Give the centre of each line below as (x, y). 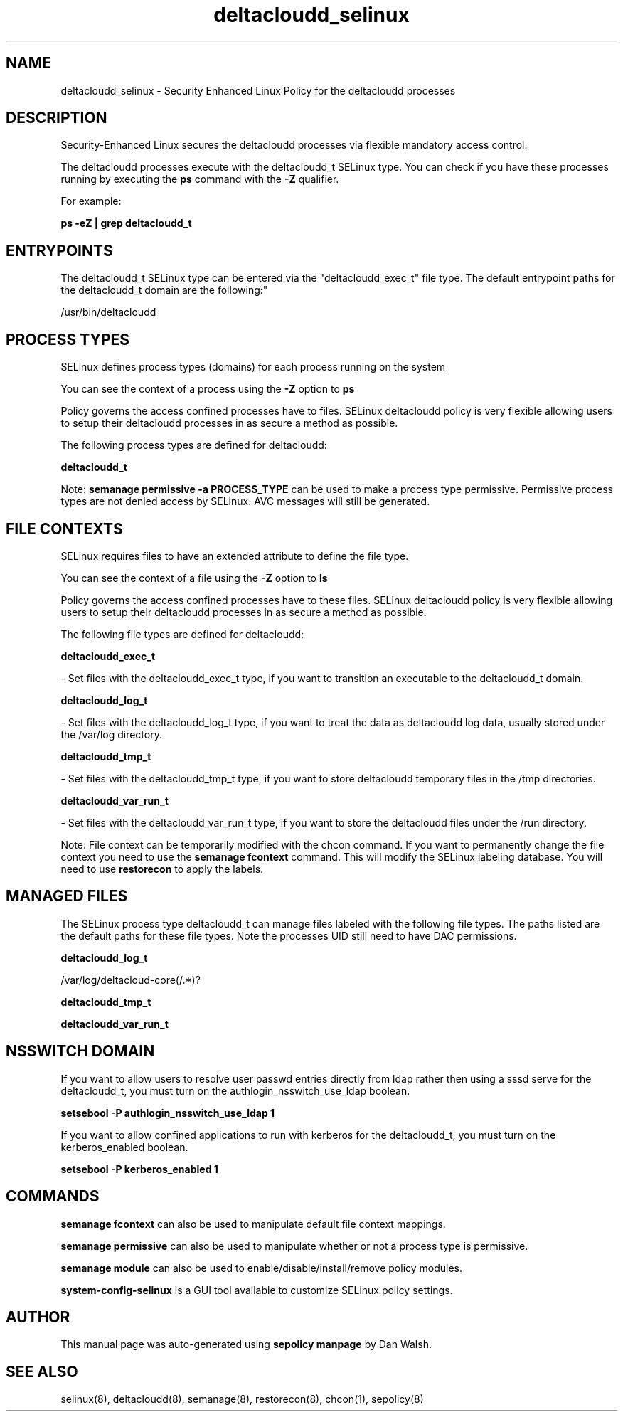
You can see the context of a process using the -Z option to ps (208, 389)
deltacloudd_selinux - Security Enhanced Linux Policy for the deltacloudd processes (258, 90)
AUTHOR (38, 1317)
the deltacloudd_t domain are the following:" (164, 290)
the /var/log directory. (111, 734)
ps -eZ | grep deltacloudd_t (126, 223)
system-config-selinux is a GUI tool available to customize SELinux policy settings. (257, 1290)
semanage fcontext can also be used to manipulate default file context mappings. (253, 1224)
